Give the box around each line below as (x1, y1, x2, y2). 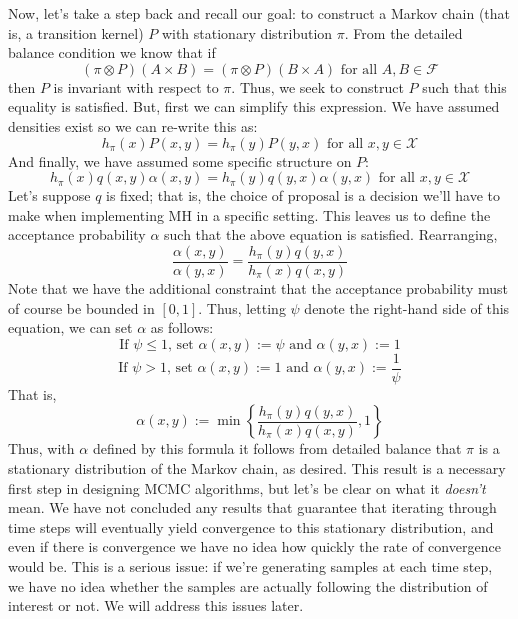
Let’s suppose (8, 185, 91, 206)
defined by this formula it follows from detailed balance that (92, 438, 462, 459)
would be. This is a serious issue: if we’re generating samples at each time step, (8, 556, 493, 576)
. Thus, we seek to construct (231, 76, 404, 97)
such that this (422, 76, 507, 97)
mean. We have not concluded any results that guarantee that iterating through (8, 497, 497, 518)
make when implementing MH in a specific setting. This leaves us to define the (8, 204, 491, 225)
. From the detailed (344, 22, 463, 43)
